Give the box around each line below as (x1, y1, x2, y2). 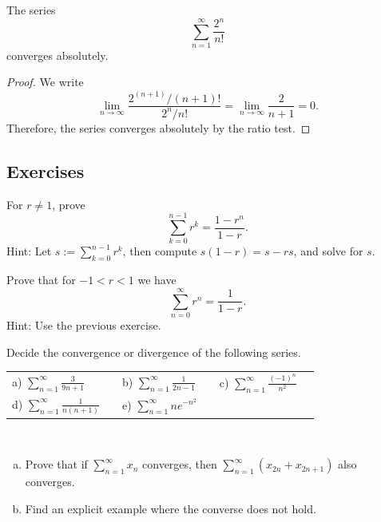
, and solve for (293, 243, 363, 259)
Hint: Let (6, 243, 52, 259)
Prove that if (25, 456, 88, 473)
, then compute (122, 243, 197, 259)
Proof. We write (6, 73, 84, 90)
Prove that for (6, 271, 76, 288)
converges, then (142, 456, 217, 473)
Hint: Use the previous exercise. (6, 316, 161, 333)
